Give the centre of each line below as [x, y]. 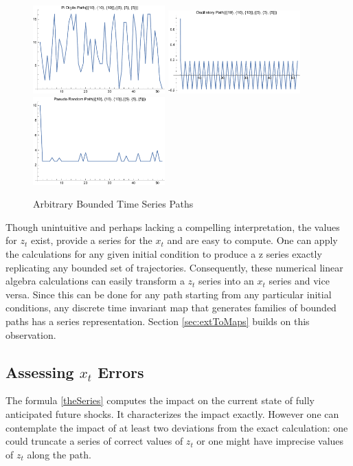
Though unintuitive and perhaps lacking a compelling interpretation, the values [173, 226]
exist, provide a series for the [91, 240]
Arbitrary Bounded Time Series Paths [113, 204]
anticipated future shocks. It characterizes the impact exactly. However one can [172, 413]
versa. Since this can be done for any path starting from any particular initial [169, 294]
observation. [31, 334]
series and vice [299, 281]
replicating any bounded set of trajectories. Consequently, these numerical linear [174, 267]
